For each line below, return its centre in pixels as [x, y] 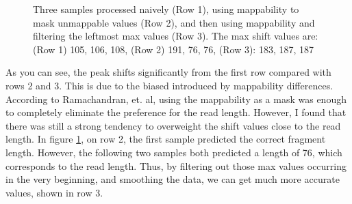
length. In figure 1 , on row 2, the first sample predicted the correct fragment [166, 139]
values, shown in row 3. [54, 192]
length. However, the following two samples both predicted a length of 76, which [174, 152]
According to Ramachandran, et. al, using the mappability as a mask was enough [176, 99]
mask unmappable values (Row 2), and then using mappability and [174, 22]
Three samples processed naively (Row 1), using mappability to [166, 9]
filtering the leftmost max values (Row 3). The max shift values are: [176, 36]
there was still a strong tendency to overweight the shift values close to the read [173, 125]
